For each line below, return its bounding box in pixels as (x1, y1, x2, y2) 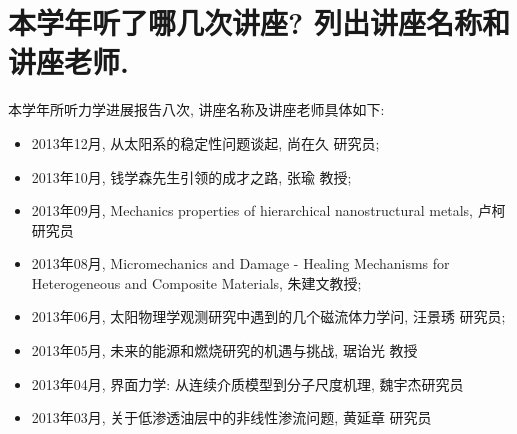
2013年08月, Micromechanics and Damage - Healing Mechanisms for (31, 253, 450, 274)
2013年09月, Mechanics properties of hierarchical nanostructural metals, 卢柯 (31, 200, 506, 221)
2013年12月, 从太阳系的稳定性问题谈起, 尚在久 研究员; (31, 132, 380, 153)
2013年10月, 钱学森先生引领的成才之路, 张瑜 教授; (31, 166, 352, 187)
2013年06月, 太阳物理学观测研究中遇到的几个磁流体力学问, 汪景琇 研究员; (31, 306, 506, 327)
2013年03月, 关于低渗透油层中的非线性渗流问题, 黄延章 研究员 (31, 407, 432, 428)
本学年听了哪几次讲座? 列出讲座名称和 (8, 2, 510, 43)
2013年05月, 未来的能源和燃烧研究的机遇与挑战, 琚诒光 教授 (31, 340, 418, 361)
